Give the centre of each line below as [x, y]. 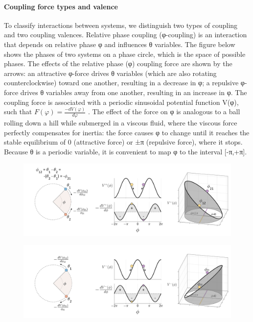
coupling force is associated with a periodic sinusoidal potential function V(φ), [121, 102]
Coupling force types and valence [61, 6]
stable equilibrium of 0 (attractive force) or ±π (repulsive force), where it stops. [123, 142]
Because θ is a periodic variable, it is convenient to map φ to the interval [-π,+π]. [126, 152]
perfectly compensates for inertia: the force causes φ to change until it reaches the [127, 132]
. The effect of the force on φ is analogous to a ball [164, 111]
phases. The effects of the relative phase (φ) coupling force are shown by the [118, 63]
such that [18, 111]
